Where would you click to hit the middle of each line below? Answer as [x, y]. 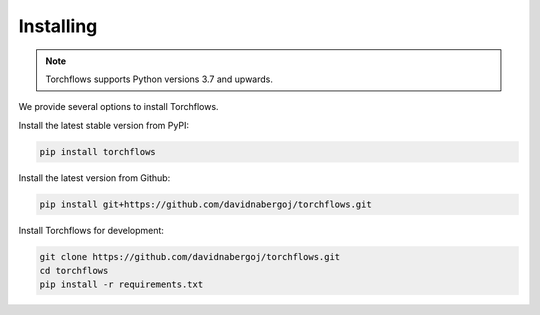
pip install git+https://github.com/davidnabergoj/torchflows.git [205, 204]
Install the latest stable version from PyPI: [104, 125]
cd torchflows [74, 271]
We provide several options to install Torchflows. [118, 107]
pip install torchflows [98, 151]
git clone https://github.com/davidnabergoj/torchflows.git [190, 256]
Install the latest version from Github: [94, 177]
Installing [58, 26]
